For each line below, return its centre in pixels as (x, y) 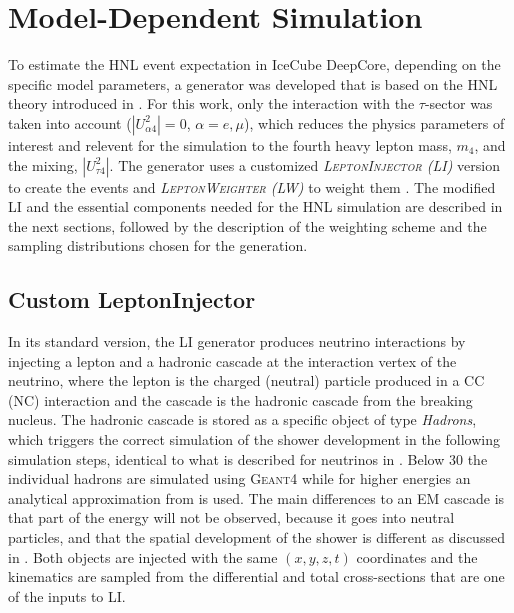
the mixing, (43, 164)
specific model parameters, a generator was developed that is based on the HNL (253, 83)
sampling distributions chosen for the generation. (158, 245)
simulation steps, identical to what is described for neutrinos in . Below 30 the (248, 458)
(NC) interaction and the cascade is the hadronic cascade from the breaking (240, 399)
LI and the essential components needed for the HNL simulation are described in (255, 206)
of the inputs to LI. (67, 595)
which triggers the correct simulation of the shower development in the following (254, 439)
